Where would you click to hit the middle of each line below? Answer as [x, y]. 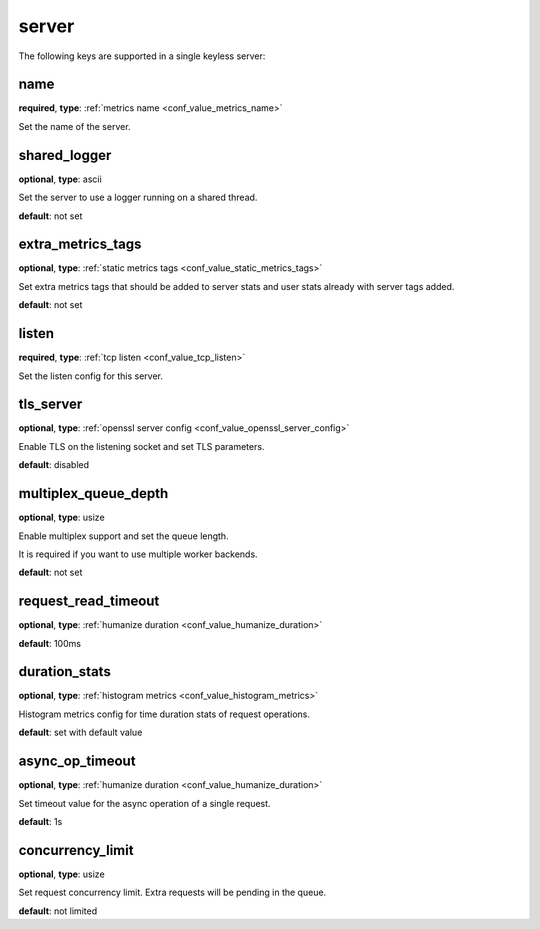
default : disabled [54, 465]
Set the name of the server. [74, 126]
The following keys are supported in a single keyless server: [142, 56]
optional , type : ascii [60, 179]
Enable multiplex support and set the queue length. [123, 536]
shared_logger [65, 155]
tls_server [50, 404]
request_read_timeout [89, 601]
